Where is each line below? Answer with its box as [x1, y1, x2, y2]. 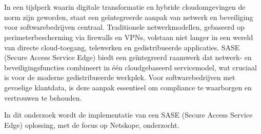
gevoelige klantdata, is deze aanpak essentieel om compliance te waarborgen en [4, 82, 252, 92]
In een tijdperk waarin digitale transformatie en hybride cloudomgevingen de [4, 2, 246, 12]
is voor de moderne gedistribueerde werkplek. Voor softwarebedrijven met [4, 72, 235, 83]
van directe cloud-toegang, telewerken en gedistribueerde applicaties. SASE [4, 42, 240, 52]
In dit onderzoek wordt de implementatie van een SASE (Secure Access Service [4, 109, 253, 120]
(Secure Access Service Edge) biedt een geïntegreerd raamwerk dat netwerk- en [4, 52, 252, 63]
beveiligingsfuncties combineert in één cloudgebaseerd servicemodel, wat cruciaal [4, 62, 257, 72]
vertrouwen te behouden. [4, 92, 82, 103]
